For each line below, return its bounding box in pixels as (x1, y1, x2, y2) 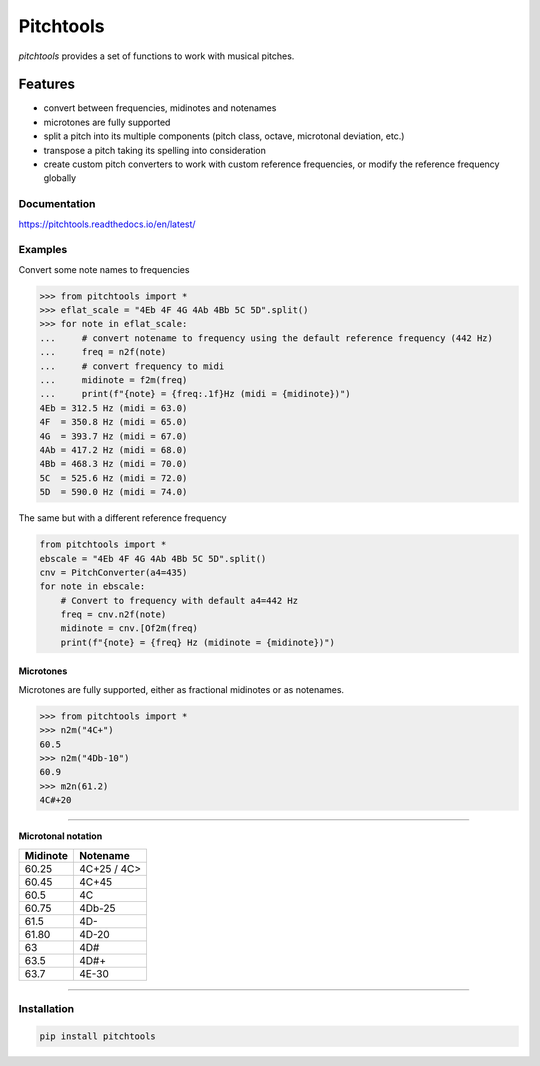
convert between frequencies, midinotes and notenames (43, 102, 277, 114)
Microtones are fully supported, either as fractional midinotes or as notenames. (18, 683, 345, 695)
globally (43, 172, 77, 184)
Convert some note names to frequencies (18, 263, 190, 275)
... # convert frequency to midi (39, 360, 225, 372)
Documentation (18, 197, 96, 211)
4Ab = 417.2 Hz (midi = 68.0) (39, 444, 188, 455)
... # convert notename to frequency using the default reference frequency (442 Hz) (39, 332, 494, 344)
